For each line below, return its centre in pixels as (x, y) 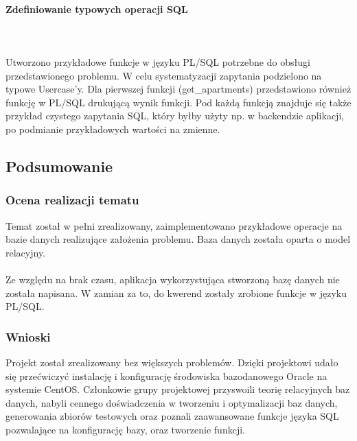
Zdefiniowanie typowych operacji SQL (97, 9)
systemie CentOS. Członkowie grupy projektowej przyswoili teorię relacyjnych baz (178, 389)
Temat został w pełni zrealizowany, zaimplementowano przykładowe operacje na (174, 225)
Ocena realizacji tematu (72, 200)
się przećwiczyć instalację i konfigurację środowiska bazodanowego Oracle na (166, 376)
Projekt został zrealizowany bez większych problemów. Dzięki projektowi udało (172, 362)
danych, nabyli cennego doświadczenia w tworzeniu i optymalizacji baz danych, (172, 402)
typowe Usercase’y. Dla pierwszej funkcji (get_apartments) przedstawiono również (178, 89)
